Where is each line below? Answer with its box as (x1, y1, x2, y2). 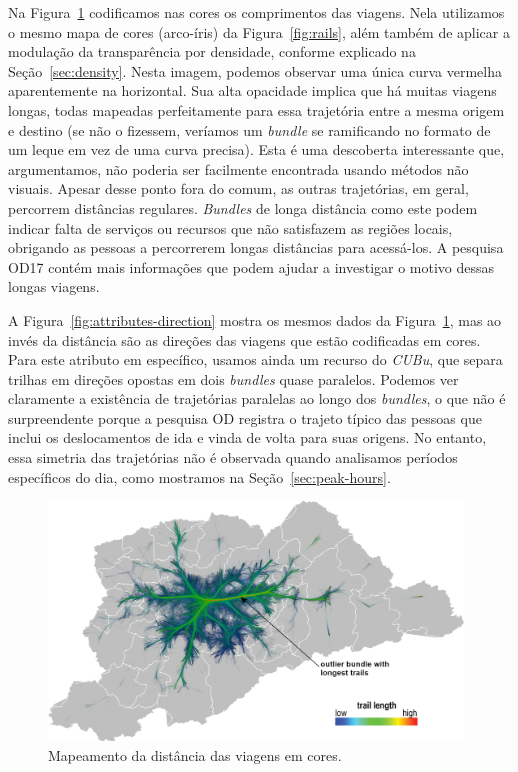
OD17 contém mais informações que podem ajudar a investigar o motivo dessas (8, 256, 495, 277)
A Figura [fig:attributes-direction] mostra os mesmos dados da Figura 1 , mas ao (8, 309, 502, 330)
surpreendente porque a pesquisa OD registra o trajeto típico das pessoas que (8, 407, 482, 428)
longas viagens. (8, 276, 100, 297)
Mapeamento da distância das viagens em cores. (48, 744, 342, 765)
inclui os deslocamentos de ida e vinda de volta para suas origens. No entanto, (8, 427, 487, 448)
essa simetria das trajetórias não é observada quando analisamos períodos (8, 447, 458, 468)
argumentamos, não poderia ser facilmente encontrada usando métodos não (8, 158, 469, 179)
